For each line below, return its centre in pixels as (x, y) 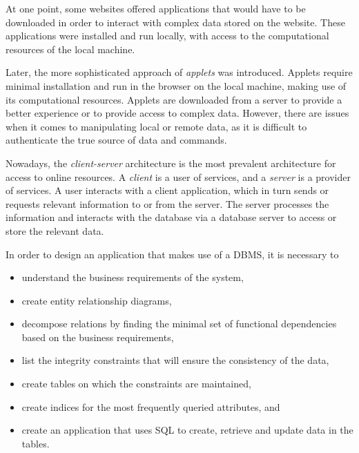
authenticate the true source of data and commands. (116, 140)
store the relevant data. (55, 230)
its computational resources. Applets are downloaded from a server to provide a (174, 99)
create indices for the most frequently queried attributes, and (151, 406)
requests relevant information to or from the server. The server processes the (167, 203)
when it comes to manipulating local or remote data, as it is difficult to (156, 126)
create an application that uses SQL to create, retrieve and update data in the (187, 430)
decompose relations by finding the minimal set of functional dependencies (179, 324)
